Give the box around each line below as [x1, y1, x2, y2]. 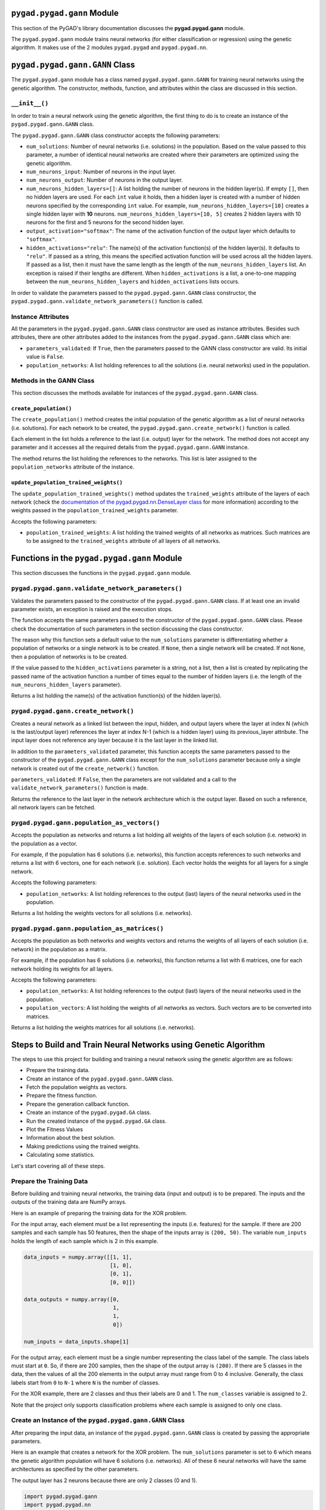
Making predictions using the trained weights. [26, 1142, 140, 1150]
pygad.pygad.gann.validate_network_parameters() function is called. [11, 297, 203, 304]
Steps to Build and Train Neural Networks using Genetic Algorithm [11, 1039, 265, 1050]
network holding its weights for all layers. [11, 965, 113, 972]
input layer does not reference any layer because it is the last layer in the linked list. [11, 737, 219, 744]
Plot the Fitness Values [26, 1126, 83, 1133]
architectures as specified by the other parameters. [11, 1465, 139, 1473]
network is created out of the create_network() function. [11, 765, 159, 772]
